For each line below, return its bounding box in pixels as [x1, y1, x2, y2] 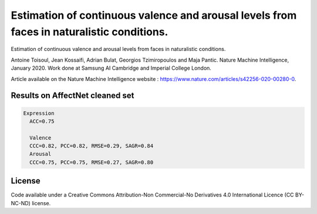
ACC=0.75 [29, 118, 55, 124]
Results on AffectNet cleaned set [11, 91, 134, 101]
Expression [23, 110, 55, 117]
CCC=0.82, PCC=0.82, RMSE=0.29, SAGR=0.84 [29, 142, 154, 150]
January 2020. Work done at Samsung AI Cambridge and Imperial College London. [11, 64, 211, 72]
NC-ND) [11, 199, 31, 206]
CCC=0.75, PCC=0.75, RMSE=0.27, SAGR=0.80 [29, 159, 154, 165]
